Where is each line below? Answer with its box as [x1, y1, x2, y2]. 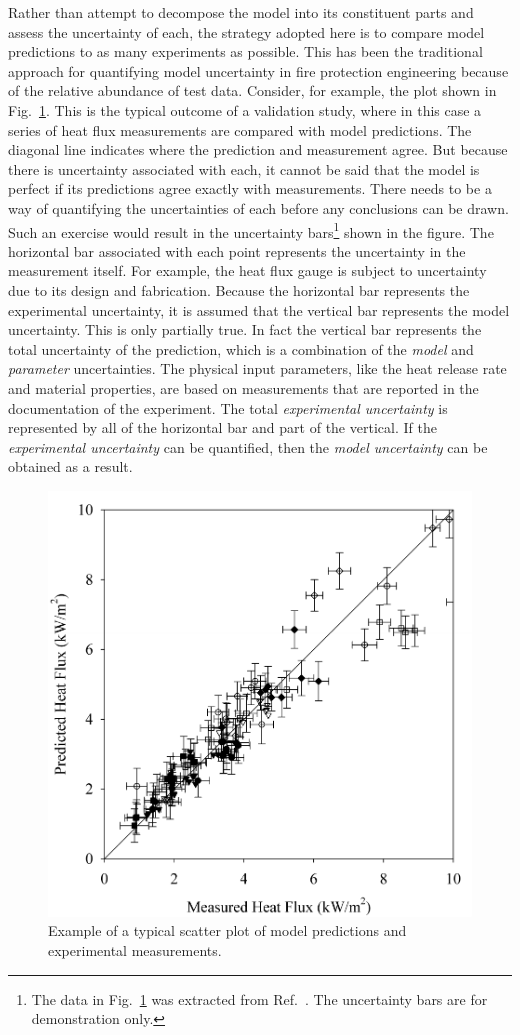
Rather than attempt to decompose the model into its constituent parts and [8, 2, 474, 22]
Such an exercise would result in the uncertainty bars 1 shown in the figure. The [8, 218, 494, 242]
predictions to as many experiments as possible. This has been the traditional [8, 41, 483, 62]
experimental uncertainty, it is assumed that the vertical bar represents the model [8, 299, 510, 320]
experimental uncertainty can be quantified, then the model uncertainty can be [8, 436, 488, 457]
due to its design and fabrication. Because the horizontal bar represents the [8, 279, 470, 300]
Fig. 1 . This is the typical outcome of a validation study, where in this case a [8, 99, 482, 120]
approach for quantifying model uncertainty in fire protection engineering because [8, 60, 509, 81]
